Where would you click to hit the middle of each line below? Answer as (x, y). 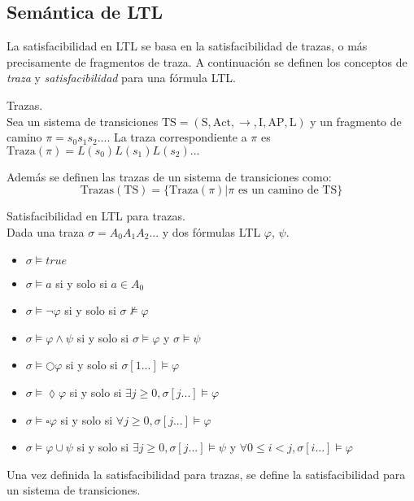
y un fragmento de (356, 121)
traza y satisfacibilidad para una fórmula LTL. (121, 78)
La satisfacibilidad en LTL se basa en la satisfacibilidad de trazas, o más (187, 46)
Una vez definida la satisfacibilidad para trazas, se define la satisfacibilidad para (206, 474)
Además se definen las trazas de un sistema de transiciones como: (169, 176)
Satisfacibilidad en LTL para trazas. (96, 216)
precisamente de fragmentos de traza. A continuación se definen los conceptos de (207, 61)
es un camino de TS (288, 191)
